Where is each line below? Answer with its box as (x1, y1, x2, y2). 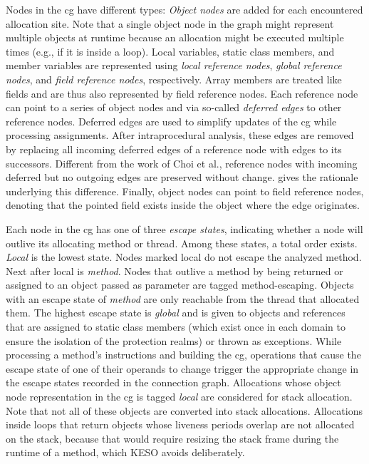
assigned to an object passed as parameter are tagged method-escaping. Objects (6, 277, 354, 292)
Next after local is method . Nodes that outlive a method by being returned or (6, 263, 343, 278)
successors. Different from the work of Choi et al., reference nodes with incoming (6, 155, 358, 170)
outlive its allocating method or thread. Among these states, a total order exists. (6, 235, 358, 250)
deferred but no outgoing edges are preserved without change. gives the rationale (6, 170, 358, 185)
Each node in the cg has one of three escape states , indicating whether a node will (6, 221, 363, 236)
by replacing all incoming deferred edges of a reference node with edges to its (6, 141, 342, 156)
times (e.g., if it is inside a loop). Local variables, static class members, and (6, 43, 335, 58)
